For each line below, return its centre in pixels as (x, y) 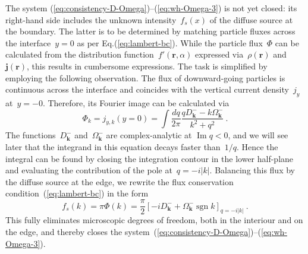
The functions (31, 135)
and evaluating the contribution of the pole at (89, 170)
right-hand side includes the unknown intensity (91, 19)
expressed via (219, 54)
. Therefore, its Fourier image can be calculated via (136, 102)
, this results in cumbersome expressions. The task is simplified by (147, 66)
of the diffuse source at (251, 19)
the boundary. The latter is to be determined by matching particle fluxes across (150, 31)
